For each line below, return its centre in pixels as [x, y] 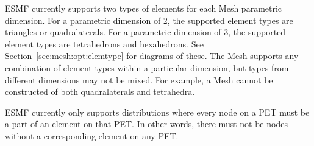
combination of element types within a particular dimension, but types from [147, 67]
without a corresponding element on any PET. [92, 135]
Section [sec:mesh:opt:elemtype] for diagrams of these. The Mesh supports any [152, 56]
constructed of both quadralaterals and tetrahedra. [100, 92]
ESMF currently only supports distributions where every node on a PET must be [157, 112]
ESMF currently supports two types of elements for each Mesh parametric [144, 8]
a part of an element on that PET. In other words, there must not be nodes [146, 124]
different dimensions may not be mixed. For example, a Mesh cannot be [139, 79]
